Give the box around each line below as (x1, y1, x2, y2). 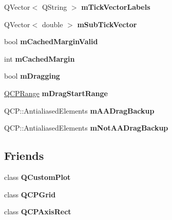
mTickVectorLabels (81, 2, 150, 12)
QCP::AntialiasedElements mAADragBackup (4, 105, 155, 116)
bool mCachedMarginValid (4, 36, 98, 47)
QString (42, 2, 67, 12)
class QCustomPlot (4, 171, 71, 182)
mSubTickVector (77, 19, 137, 29)
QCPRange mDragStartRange (4, 87, 108, 98)
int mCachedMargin (4, 53, 75, 64)
